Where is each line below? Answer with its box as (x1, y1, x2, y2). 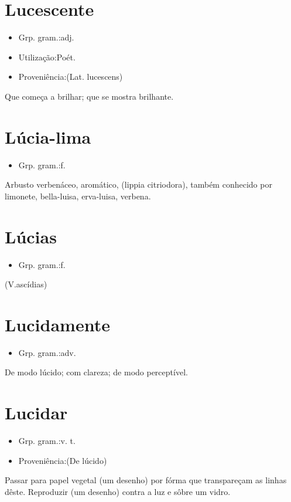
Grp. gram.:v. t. (18, 435, 76, 447)
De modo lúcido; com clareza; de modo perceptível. (5, 366, 188, 378)
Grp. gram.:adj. (18, 31, 74, 43)
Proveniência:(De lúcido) (18, 454, 107, 466)
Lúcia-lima (5, 124, 91, 148)
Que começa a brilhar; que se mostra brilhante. (5, 90, 174, 102)
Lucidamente (5, 312, 110, 336)
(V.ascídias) (5, 278, 47, 290)
